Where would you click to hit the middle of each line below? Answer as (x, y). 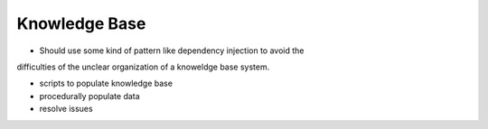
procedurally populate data (89, 96)
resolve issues (66, 109)
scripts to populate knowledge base (106, 83)
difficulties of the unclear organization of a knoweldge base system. (143, 67)
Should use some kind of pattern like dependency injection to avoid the (172, 51)
